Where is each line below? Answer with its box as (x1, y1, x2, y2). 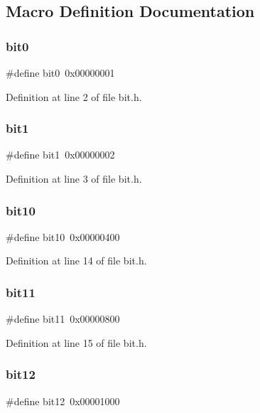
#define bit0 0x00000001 (6, 65, 115, 80)
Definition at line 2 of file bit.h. (6, 89, 142, 104)
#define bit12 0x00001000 (6, 393, 120, 408)
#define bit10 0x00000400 (6, 229, 120, 244)
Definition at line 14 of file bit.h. (6, 253, 147, 268)
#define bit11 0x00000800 (6, 311, 120, 326)
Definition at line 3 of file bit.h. (6, 171, 142, 186)
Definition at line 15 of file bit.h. (6, 335, 147, 350)
